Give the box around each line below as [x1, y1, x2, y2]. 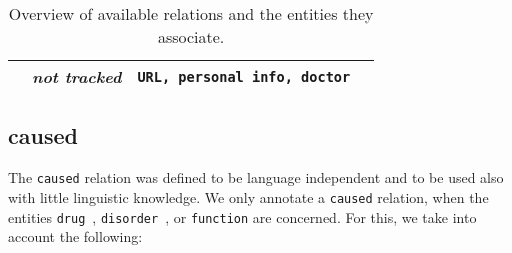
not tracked [32, 65, 122, 88]
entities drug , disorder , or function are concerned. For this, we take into [8, 206, 477, 227]
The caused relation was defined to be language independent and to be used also [8, 167, 504, 188]
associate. [157, 25, 225, 48]
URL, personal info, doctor [137, 68, 351, 85]
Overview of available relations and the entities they [8, 2, 374, 25]
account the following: [8, 226, 143, 247]
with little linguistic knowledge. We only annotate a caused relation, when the [8, 186, 489, 207]
